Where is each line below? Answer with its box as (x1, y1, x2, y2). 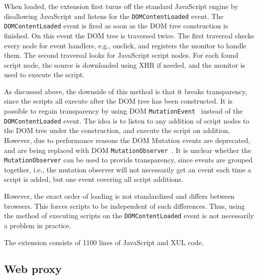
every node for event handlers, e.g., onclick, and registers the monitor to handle (4, 40, 247, 50)
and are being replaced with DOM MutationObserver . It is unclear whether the (4, 144, 252, 155)
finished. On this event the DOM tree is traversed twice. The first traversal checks (4, 30, 255, 40)
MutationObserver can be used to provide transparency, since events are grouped (4, 154, 253, 165)
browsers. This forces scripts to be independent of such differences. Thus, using (4, 200, 245, 211)
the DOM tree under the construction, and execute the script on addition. (4, 125, 230, 136)
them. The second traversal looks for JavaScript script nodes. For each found (4, 50, 239, 60)
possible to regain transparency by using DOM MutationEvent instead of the (4, 106, 243, 116)
